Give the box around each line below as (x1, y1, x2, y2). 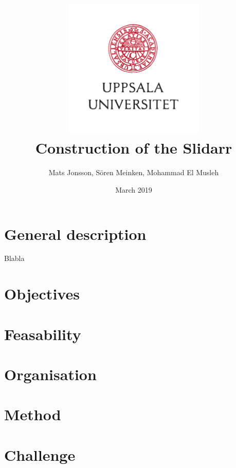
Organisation (4, 363, 97, 384)
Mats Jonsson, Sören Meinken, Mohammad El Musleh (48, 167, 219, 178)
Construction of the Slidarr (35, 137, 232, 158)
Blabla (4, 253, 25, 264)
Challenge (4, 444, 76, 465)
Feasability (4, 323, 81, 344)
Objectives (4, 283, 80, 304)
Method (4, 404, 61, 425)
